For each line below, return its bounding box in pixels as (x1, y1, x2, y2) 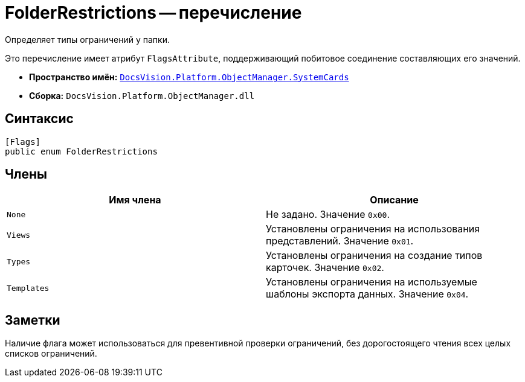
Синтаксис (5, 111, 74, 127)
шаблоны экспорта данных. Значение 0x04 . (266, 288, 469, 301)
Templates (7, 283, 50, 293)
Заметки (5, 312, 60, 328)
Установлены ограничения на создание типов (266, 249, 483, 262)
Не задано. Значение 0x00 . (266, 208, 390, 221)
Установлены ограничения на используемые (266, 276, 477, 288)
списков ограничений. (5, 348, 97, 359)
